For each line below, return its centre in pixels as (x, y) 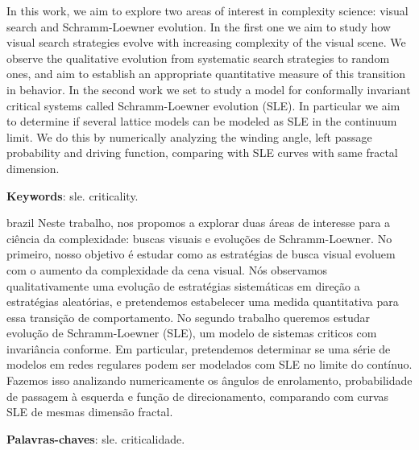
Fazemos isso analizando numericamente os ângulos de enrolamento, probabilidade (209, 380)
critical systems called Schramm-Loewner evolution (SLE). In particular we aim (203, 105)
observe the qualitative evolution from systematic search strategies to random (198, 58)
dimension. (33, 168)
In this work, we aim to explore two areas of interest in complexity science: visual (207, 10)
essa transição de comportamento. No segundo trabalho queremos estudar (188, 317)
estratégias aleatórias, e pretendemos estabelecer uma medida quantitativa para (203, 301)
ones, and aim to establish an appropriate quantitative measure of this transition (206, 74)
